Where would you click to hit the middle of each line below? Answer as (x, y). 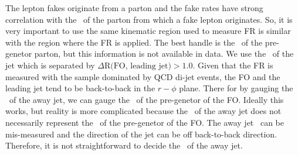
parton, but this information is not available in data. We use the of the (164, 54)
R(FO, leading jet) (138, 66)
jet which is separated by (50, 65)
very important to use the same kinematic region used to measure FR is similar (148, 31)
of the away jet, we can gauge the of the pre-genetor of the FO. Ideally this (146, 99)
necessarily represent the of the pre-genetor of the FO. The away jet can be (145, 122)
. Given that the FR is (233, 65)
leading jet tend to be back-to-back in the (80, 88)
